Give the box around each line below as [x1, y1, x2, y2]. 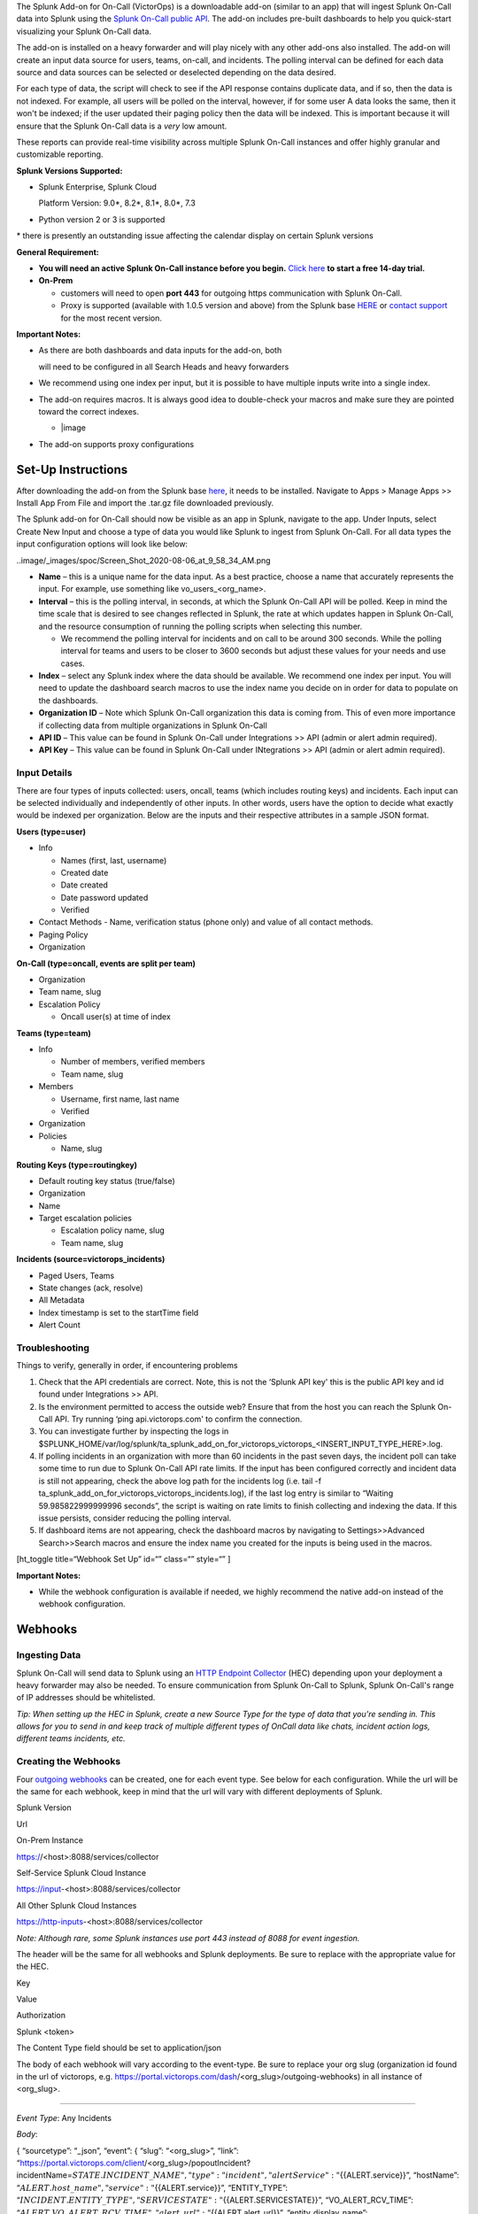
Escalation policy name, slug [60, 1225, 166, 1235]
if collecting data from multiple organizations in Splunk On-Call [38, 720, 267, 731]
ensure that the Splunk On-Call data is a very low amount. [16, 120, 227, 131]
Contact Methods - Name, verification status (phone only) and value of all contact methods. [38, 917, 374, 927]
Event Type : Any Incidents [16, 2112, 112, 2123]
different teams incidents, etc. [16, 1733, 126, 1744]
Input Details [16, 767, 73, 779]
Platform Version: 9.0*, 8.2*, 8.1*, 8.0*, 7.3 [38, 197, 197, 208]
